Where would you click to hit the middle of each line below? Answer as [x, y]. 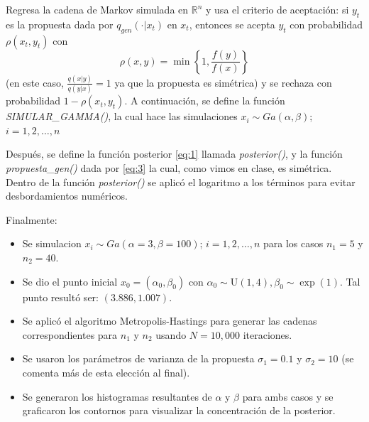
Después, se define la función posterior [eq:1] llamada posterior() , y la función [174, 154]
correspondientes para [70, 334]
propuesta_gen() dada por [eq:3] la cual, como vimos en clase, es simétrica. [169, 168]
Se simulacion [52, 243]
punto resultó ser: [60, 297]
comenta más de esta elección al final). [106, 372]
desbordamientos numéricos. [67, 196]
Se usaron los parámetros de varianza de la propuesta [138, 358]
